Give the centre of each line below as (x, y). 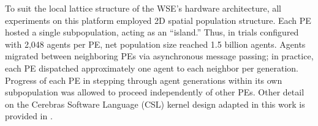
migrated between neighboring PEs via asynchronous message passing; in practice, (159, 56)
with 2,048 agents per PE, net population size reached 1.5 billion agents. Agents (155, 44)
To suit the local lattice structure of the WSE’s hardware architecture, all (143, 8)
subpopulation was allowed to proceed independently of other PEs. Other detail (155, 92)
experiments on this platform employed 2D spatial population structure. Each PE (158, 20)
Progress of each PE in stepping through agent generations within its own (144, 80)
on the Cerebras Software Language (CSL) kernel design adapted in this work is (155, 104)
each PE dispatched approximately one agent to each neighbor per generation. (152, 68)
